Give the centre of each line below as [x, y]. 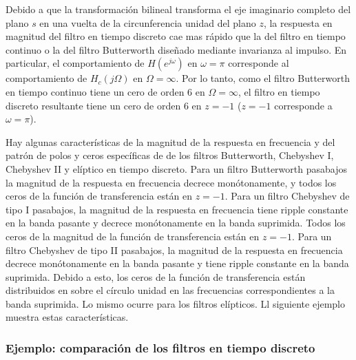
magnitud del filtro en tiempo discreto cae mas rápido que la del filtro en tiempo [176, 36]
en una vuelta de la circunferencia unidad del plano [148, 22]
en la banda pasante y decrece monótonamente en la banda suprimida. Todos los [176, 223]
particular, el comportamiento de [75, 63]
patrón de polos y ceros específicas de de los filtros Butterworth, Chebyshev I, [170, 155]
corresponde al [259, 63]
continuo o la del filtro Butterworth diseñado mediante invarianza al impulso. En [176, 49]
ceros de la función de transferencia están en [99, 196]
